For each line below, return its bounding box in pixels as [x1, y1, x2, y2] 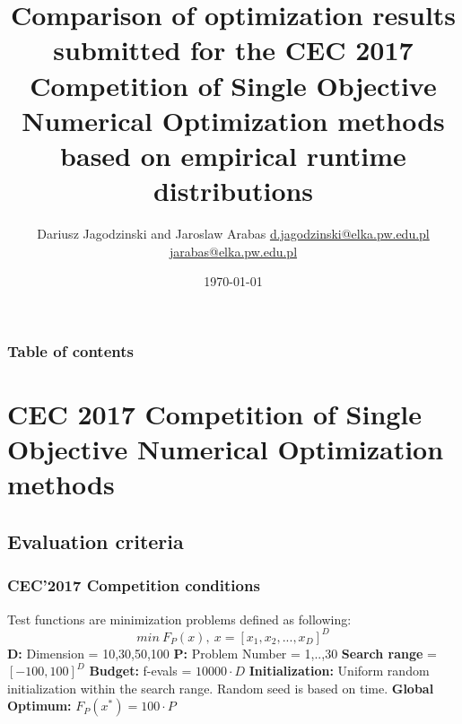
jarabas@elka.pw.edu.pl [169, 241, 298, 260]
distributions [153, 172, 314, 209]
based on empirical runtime [60, 136, 406, 173]
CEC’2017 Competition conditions [7, 574, 260, 597]
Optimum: [7, 696, 72, 715]
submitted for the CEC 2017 [53, 31, 414, 68]
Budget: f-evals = [89, 661, 192, 680]
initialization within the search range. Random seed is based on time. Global [7, 678, 434, 697]
